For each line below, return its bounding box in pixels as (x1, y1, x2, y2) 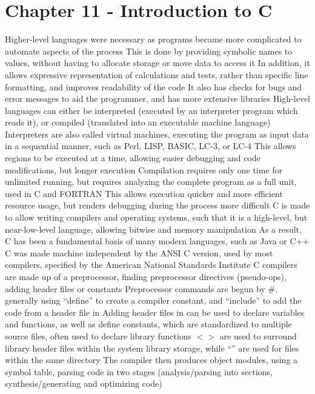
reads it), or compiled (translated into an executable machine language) (5, 116, 271, 129)
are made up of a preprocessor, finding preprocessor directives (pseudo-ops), (5, 270, 287, 282)
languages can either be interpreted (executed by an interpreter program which (5, 104, 298, 116)
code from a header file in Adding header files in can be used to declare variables (5, 306, 305, 318)
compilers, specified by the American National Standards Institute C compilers (5, 258, 297, 271)
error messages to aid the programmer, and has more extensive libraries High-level (5, 92, 310, 105)
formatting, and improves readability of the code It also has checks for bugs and (5, 80, 302, 93)
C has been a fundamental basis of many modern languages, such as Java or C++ (5, 235, 310, 247)
